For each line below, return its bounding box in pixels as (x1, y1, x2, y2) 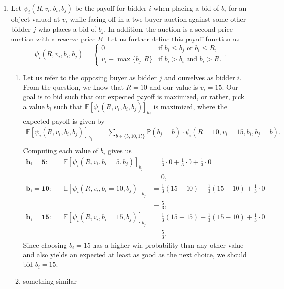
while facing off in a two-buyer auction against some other (70, 14, 246, 24)
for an (228, 3, 247, 13)
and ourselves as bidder (164, 72, 235, 83)
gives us (108, 145, 132, 156)
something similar (23, 275, 77, 286)
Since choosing (23, 240, 67, 250)
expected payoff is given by (23, 116, 105, 126)
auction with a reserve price (11, 34, 95, 44)
